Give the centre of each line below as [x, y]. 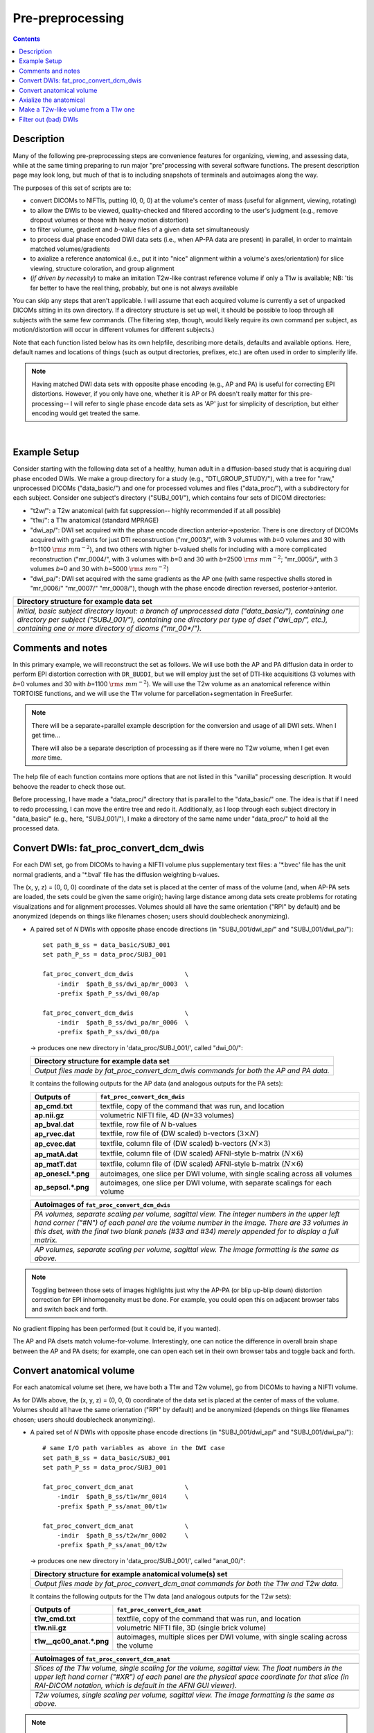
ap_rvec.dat [55, 1133]
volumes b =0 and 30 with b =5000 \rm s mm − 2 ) [99, 568]
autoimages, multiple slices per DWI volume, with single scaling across [232, 1637]
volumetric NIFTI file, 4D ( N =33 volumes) [167, 1115]
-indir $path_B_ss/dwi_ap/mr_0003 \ [123, 984]
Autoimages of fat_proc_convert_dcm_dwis [103, 1205]
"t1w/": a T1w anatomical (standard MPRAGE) [95, 521]
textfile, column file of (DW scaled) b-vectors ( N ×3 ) [185, 1144]
